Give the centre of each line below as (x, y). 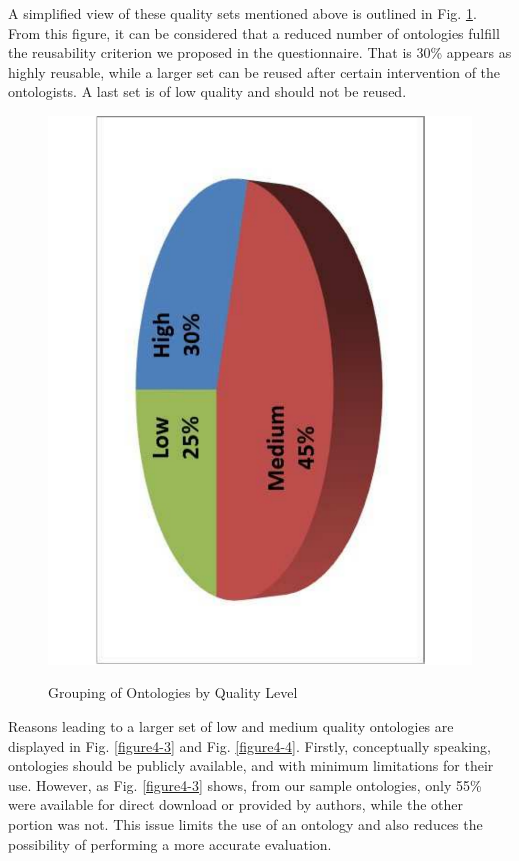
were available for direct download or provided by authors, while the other (235, 804)
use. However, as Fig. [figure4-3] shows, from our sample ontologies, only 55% (245, 784)
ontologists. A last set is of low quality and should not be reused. (207, 91)
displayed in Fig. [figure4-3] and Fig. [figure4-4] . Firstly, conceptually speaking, (249, 745)
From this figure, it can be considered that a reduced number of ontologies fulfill (254, 32)
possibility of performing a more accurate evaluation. (170, 843)
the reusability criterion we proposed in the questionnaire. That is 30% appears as (260, 52)
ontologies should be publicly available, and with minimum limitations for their (251, 765)
